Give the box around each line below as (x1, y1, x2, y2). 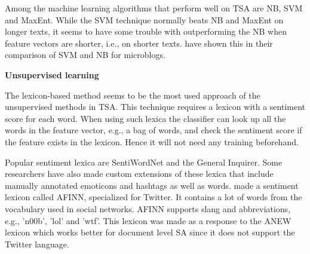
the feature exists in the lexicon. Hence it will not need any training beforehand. (5, 135, 299, 148)
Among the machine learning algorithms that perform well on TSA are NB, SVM (5, 2, 303, 14)
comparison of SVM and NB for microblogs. (5, 48, 165, 61)
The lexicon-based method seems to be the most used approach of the (5, 88, 260, 101)
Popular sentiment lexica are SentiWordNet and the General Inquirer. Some (5, 155, 283, 168)
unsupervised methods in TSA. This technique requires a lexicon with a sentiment (5, 100, 306, 113)
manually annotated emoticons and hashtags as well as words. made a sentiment (5, 179, 299, 191)
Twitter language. (5, 237, 69, 250)
